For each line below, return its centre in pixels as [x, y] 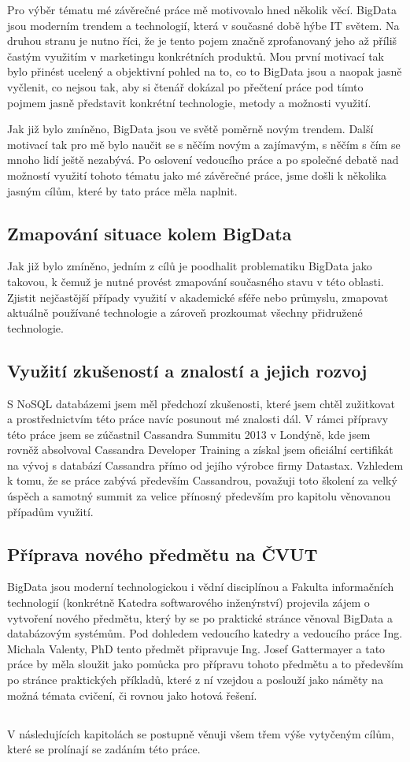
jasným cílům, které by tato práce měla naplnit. [122, 190]
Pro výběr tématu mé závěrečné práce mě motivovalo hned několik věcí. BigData [202, 9]
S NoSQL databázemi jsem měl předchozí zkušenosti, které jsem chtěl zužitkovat [201, 403]
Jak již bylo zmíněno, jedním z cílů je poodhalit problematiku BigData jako [190, 266]
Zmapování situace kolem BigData [150, 233]
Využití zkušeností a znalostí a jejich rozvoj [187, 370]
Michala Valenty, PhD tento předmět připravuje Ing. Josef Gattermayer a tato [196, 648]
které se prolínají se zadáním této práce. [104, 749]
